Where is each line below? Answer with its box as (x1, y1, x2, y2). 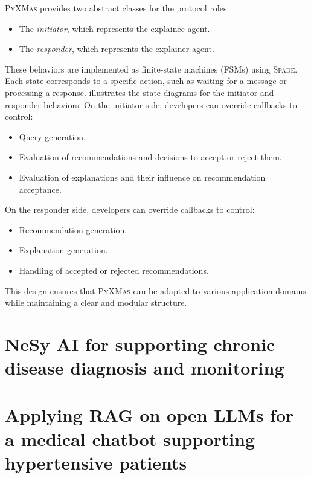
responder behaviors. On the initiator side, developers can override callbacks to (5, 98, 297, 111)
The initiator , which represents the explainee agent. (19, 22, 210, 34)
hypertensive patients (5, 450, 187, 474)
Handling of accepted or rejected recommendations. (19, 263, 209, 276)
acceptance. (19, 182, 62, 195)
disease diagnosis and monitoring (5, 355, 284, 380)
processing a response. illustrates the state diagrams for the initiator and (5, 86, 274, 99)
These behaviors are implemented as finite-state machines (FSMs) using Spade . (5, 62, 298, 75)
